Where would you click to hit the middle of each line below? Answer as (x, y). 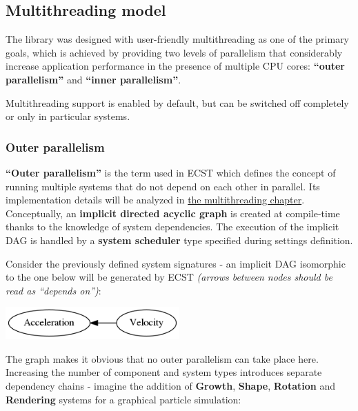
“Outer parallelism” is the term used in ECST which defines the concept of (171, 172)
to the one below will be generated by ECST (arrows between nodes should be (169, 277)
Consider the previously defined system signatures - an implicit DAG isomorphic (176, 263)
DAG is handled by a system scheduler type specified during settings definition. (179, 240)
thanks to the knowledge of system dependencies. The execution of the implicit (172, 227)
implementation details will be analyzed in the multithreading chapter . (155, 200)
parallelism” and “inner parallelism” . (93, 79)
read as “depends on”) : (53, 290)
